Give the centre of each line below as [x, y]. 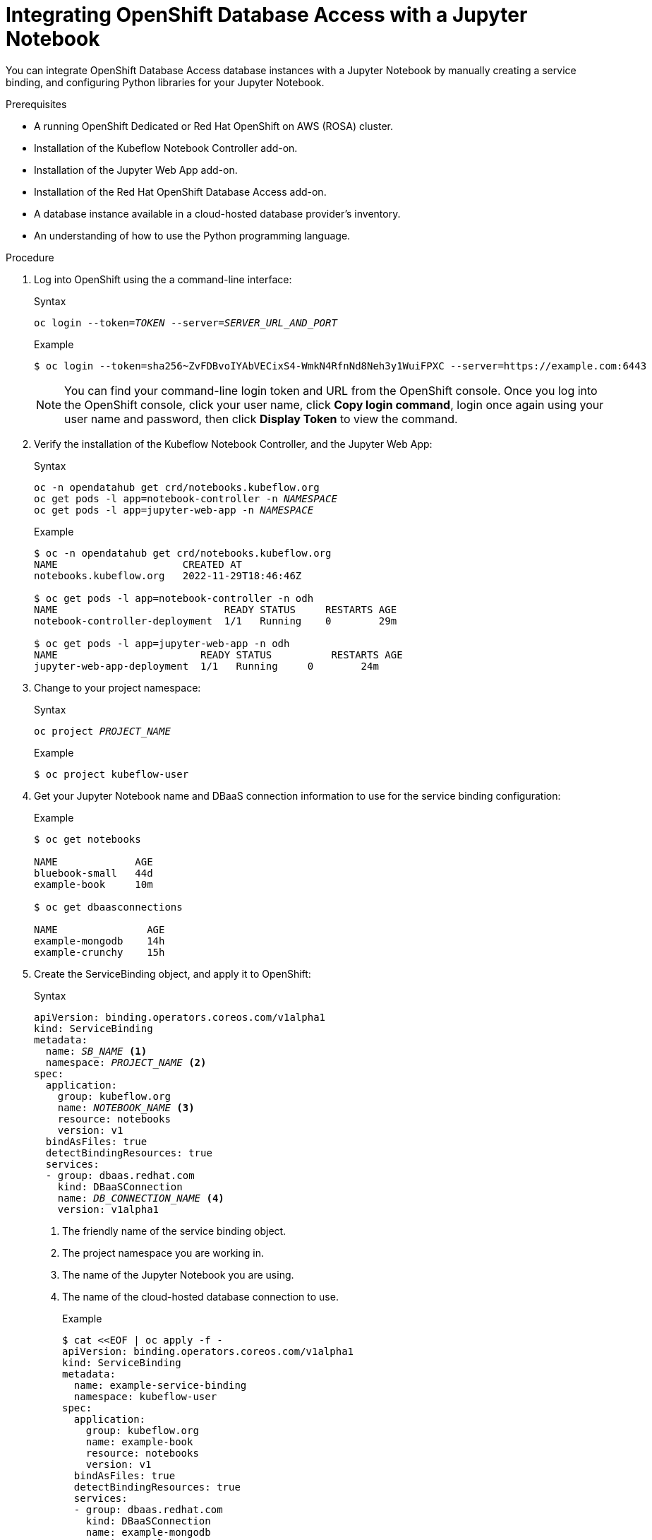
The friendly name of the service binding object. [174, 1231]
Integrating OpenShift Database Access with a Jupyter [267, 15]
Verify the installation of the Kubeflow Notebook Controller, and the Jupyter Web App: [233, 444]
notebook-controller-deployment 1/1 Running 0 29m [216, 621]
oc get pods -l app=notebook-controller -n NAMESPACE [186, 498]
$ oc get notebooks [87, 839]
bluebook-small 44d [93, 873]
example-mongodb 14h [99, 941]
